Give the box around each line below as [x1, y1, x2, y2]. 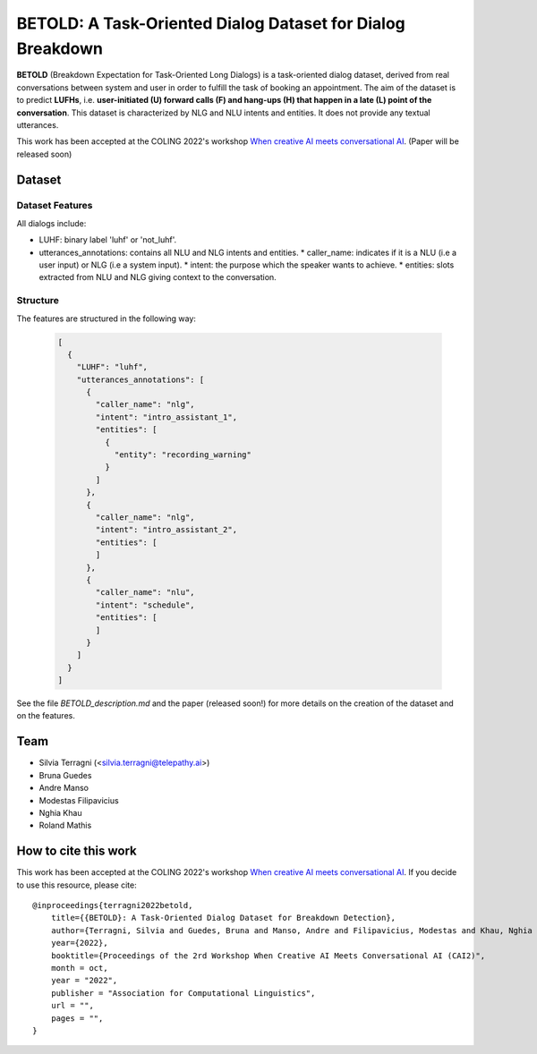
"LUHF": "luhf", [76, 362, 148, 372]
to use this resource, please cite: [16, 880, 138, 890]
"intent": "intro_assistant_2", [95, 524, 237, 535]
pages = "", [50, 1013, 104, 1024]
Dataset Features [16, 200, 93, 212]
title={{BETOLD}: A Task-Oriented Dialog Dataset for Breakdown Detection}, [50, 913, 396, 923]
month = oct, [50, 963, 108, 973]
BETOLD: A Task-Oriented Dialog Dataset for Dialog [16, 13, 406, 33]
